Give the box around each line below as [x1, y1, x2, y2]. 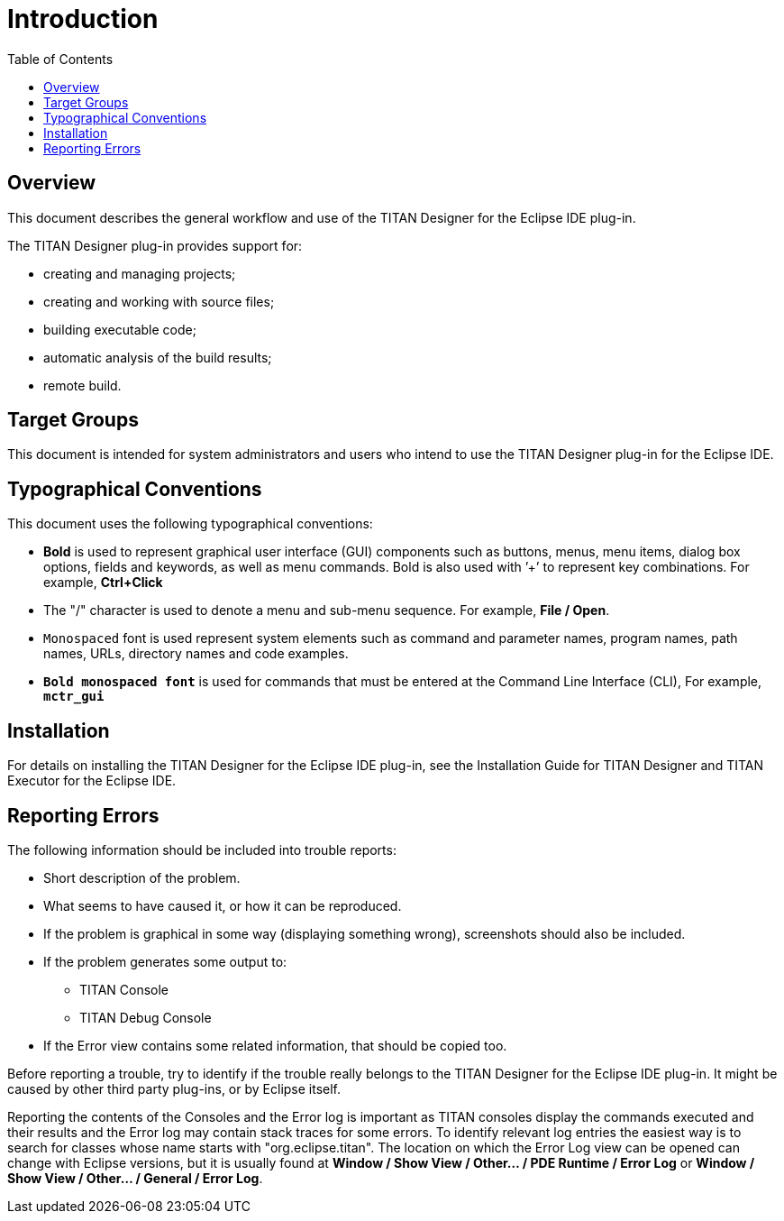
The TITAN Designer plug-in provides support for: [7, 237, 303, 253]
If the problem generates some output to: [43, 953, 287, 969]
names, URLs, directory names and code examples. [43, 646, 349, 662]
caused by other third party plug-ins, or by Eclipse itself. [7, 1080, 342, 1097]
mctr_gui [43, 689, 105, 704]
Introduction [7, 4, 159, 34]
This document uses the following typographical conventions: [7, 516, 373, 532]
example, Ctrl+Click [43, 574, 163, 591]
